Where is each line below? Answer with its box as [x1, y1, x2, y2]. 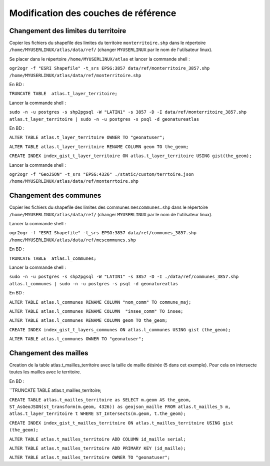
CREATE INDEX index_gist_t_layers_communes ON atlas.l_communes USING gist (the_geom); [9, 327, 231, 332]
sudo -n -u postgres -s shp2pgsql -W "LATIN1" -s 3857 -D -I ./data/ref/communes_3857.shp [9, 274, 239, 280]
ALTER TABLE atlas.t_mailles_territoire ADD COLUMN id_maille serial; [9, 436, 186, 442]
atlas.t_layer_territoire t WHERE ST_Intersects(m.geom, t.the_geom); [9, 411, 186, 416]
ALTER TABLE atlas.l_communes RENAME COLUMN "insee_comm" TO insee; [9, 308, 183, 314]
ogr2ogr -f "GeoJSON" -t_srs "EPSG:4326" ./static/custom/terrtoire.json [9, 171, 194, 177]
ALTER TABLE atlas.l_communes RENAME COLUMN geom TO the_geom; [9, 318, 167, 323]
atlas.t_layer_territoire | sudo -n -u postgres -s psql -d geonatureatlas [9, 116, 199, 122]
